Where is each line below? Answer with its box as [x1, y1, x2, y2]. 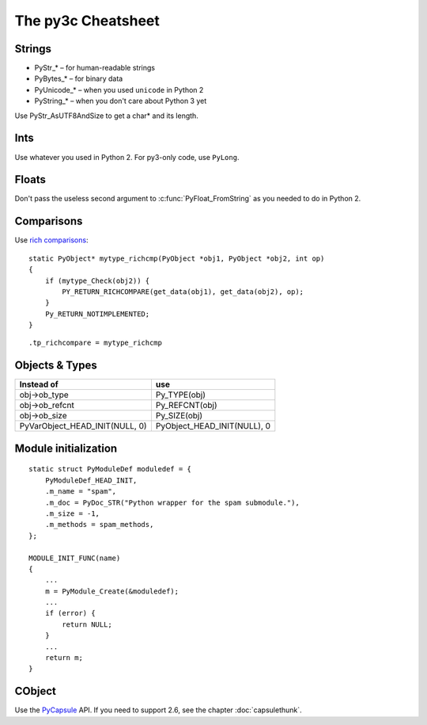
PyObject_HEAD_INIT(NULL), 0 [155, 421, 271, 432]
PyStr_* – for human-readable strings [34, 63, 156, 73]
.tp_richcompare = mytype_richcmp [28, 338, 162, 348]
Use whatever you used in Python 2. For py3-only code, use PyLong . [14, 152, 240, 162]
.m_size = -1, [44, 509, 100, 518]
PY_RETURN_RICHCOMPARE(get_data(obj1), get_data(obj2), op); [62, 287, 304, 296]
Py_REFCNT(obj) [155, 400, 217, 411]
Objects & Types [14, 359, 98, 372]
